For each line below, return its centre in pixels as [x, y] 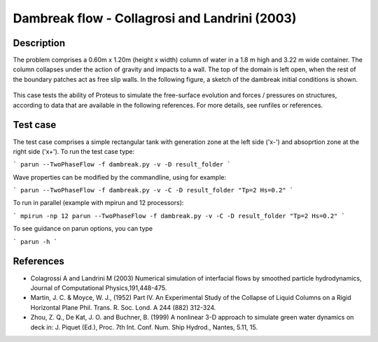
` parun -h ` [35, 242]
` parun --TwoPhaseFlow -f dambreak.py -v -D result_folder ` [122, 165]
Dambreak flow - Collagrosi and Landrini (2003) [155, 18]
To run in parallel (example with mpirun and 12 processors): [98, 203]
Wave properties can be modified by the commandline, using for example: [120, 177]
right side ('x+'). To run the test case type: [74, 151]
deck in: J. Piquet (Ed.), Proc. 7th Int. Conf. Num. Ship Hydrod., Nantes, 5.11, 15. [144, 327]
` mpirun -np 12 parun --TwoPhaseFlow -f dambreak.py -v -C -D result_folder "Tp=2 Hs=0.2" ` [179, 216]
